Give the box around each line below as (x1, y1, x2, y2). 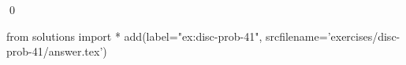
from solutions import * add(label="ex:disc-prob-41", (6, 27, 263, 44)
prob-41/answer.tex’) (6, 43, 107, 60)
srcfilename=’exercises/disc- (265, 27, 400, 44)
